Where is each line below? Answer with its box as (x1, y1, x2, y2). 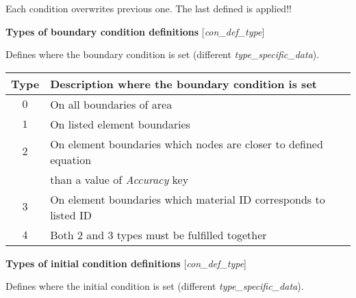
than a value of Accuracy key (50, 171, 189, 187)
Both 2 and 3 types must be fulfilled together (50, 226, 267, 243)
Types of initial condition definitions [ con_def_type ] (5, 256, 246, 270)
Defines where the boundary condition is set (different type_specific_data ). (5, 47, 320, 62)
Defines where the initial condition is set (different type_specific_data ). (5, 279, 304, 293)
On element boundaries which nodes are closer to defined (50, 135, 323, 152)
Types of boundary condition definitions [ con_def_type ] (5, 24, 265, 38)
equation (50, 151, 92, 167)
